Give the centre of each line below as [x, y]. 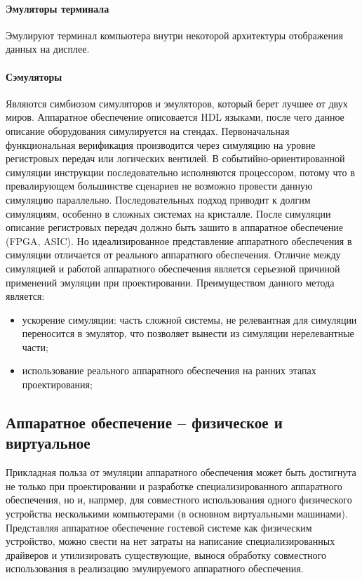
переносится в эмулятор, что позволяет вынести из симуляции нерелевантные [188, 333]
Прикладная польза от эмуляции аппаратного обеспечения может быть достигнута [181, 472]
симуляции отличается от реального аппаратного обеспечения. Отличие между [173, 255]
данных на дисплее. [48, 49]
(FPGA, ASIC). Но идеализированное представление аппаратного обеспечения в [179, 240]
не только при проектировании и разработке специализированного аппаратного [174, 486]
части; [35, 347]
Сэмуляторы [34, 76]
